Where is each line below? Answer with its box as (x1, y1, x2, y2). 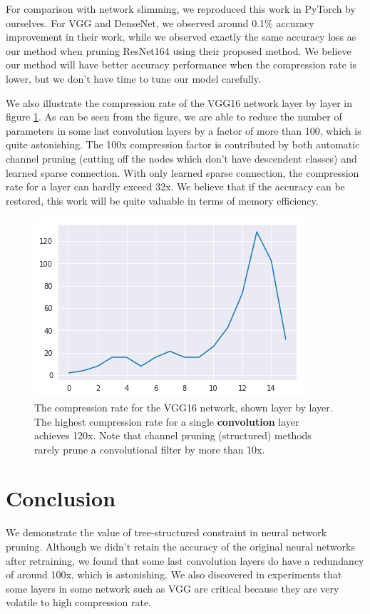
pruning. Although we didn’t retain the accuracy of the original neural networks (6, 539, 355, 553)
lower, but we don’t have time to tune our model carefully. (6, 71, 261, 86)
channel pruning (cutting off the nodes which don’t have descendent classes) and (6, 150, 357, 165)
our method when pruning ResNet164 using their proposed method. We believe (6, 43, 351, 58)
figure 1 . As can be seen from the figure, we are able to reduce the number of (6, 109, 342, 124)
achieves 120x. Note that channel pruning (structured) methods (34, 428, 312, 443)
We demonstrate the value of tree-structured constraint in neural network (6, 525, 327, 540)
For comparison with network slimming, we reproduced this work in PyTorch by (6, 1, 356, 16)
